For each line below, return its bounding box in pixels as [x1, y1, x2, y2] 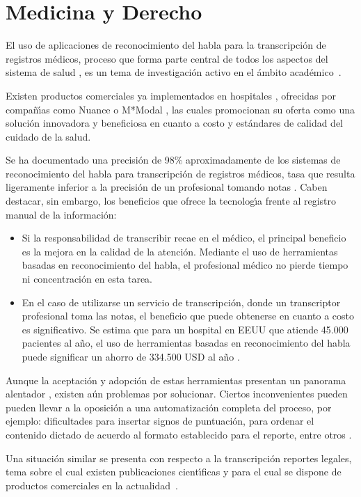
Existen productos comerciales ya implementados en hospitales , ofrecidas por [6, 88, 336, 102]
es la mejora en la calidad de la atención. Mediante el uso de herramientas [22, 244, 338, 258]
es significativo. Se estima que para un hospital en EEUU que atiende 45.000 [22, 322, 348, 336]
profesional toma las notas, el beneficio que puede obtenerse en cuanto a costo [22, 308, 354, 323]
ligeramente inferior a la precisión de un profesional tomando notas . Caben [6, 180, 328, 194]
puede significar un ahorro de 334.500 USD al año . [22, 349, 240, 363]
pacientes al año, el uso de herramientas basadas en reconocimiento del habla [22, 336, 351, 350]
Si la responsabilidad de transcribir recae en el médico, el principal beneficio [22, 230, 346, 245]
